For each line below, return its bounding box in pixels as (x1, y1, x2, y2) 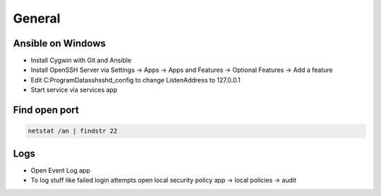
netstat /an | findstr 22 (28, 127, 118, 135)
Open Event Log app (30, 166, 91, 174)
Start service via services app (30, 85, 118, 94)
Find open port (13, 104, 79, 116)
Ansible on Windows (13, 37, 106, 49)
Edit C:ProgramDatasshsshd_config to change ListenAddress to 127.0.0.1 (30, 75, 241, 84)
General (13, 11, 61, 26)
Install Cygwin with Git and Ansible (30, 56, 132, 65)
